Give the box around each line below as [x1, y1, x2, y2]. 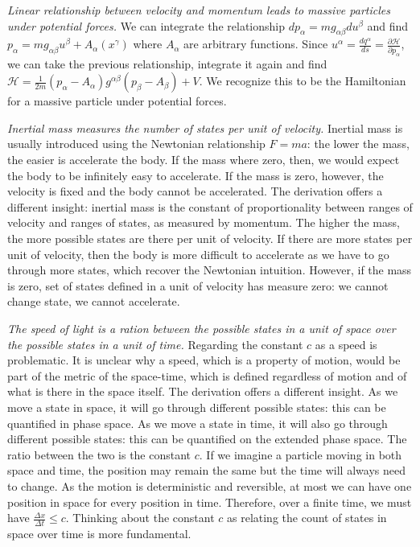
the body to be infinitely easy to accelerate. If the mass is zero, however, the [7, 167, 384, 183]
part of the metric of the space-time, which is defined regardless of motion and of [7, 367, 407, 384]
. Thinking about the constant [65, 509, 215, 526]
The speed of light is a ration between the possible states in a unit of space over [7, 319, 396, 336]
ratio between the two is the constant [7, 446, 191, 463]
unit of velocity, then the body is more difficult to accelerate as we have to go [7, 245, 389, 262]
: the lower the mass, [307, 135, 410, 152]
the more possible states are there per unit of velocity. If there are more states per [7, 230, 413, 246]
